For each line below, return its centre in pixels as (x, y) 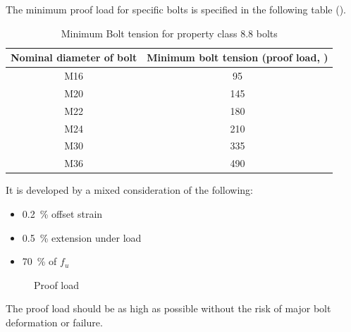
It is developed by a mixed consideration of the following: (129, 190)
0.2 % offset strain (62, 213)
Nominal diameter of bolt (74, 57)
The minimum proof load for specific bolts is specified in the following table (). (176, 9)
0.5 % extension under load (82, 237)
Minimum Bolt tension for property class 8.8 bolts (169, 33)
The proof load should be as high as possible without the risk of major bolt (168, 308)
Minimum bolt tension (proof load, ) (238, 57)
